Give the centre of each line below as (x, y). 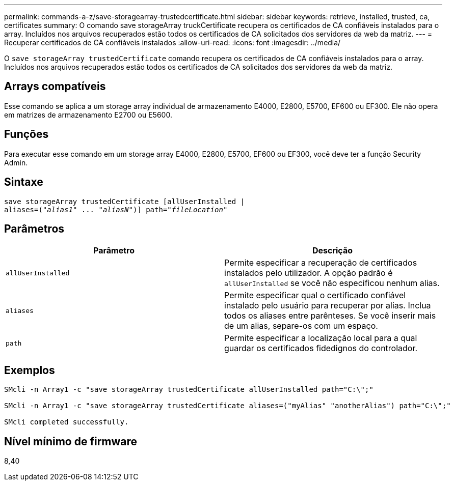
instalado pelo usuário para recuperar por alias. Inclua (328, 306)
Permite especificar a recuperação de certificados (321, 263)
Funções (26, 134)
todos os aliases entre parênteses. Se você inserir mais (330, 316)
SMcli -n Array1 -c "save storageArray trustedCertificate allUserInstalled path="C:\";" (189, 390)
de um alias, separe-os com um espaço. (301, 326)
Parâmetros (34, 229)
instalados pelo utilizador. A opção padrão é (309, 273)
